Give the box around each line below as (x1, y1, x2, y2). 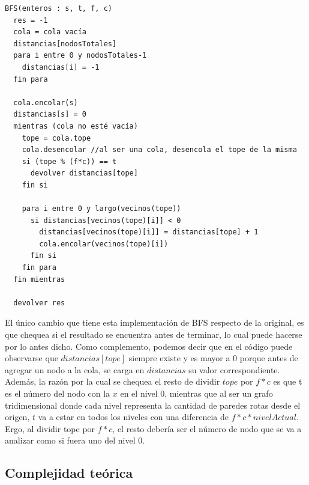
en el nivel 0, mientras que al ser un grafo (120, 387, 273, 399)
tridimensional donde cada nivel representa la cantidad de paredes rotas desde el (5, 398, 301, 411)
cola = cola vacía (13, 28, 87, 37)
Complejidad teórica (5, 463, 133, 482)
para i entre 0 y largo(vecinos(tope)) (22, 204, 181, 213)
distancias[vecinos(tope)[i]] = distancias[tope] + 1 (39, 228, 259, 237)
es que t (273, 375, 302, 388)
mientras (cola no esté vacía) (13, 121, 138, 130)
